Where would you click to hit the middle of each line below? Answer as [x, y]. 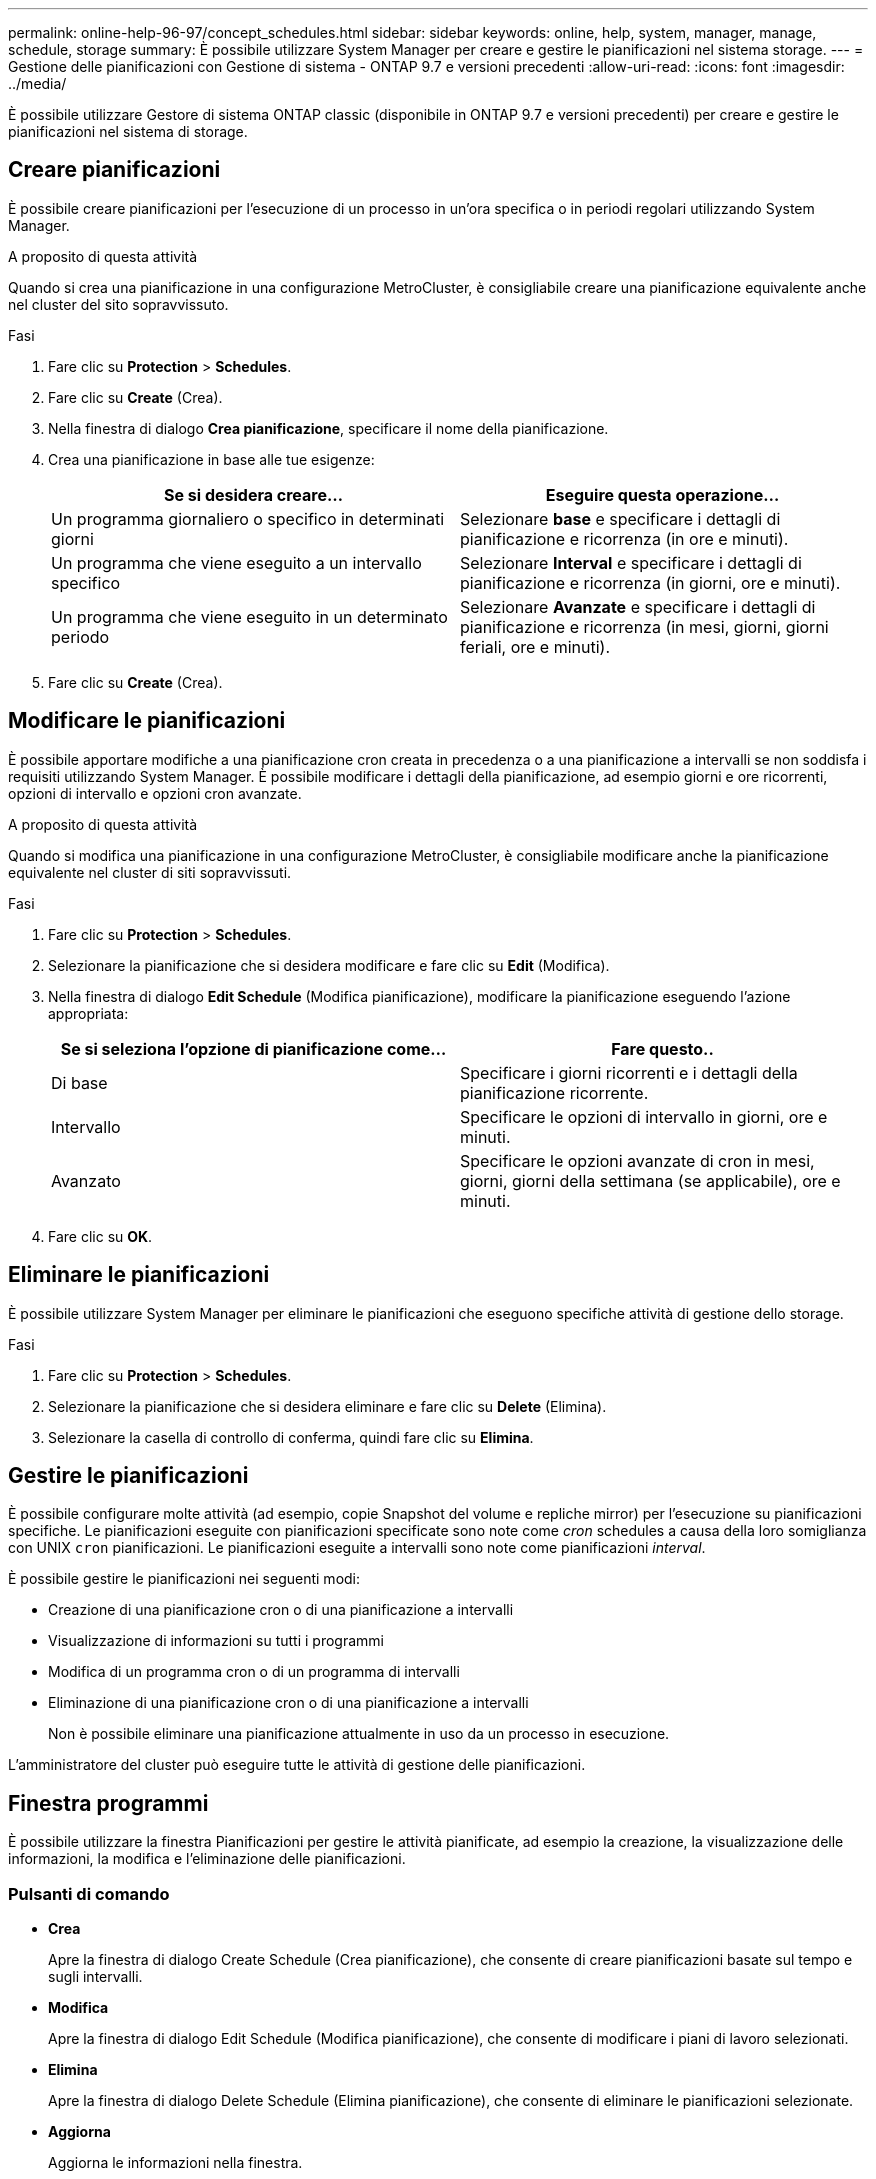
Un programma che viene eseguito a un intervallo [236, 562]
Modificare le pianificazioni [147, 721]
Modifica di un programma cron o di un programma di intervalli [254, 1672]
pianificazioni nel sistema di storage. [128, 131]
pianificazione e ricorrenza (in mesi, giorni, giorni [644, 626]
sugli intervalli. [95, 1976]
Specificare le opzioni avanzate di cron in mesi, [637, 1160]
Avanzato [86, 1180]
